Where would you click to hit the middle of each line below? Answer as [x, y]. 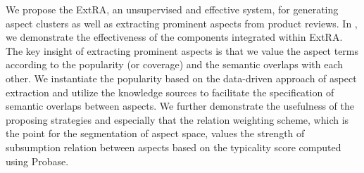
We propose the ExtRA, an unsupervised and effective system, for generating [172, 9]
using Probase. [37, 161]
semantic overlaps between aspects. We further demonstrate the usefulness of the [180, 106]
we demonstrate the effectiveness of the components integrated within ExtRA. [174, 37]
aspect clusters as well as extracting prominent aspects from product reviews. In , [182, 23]
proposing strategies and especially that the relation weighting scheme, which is [177, 119]
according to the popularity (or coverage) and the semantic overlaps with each [175, 64]
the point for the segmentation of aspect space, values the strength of [155, 133]
